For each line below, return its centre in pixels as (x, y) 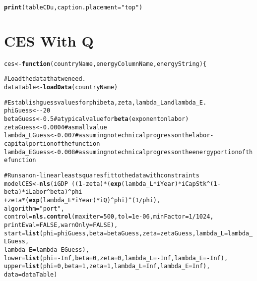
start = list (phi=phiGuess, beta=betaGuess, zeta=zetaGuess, (100, 233)
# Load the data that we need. (45, 79)
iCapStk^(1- (201, 184)
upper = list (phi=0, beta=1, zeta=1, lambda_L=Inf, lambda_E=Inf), (107, 266)
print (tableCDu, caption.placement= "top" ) (73, 7)
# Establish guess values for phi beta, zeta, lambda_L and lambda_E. (105, 102)
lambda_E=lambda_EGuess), (47, 250)
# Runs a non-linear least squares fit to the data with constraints (102, 175)
